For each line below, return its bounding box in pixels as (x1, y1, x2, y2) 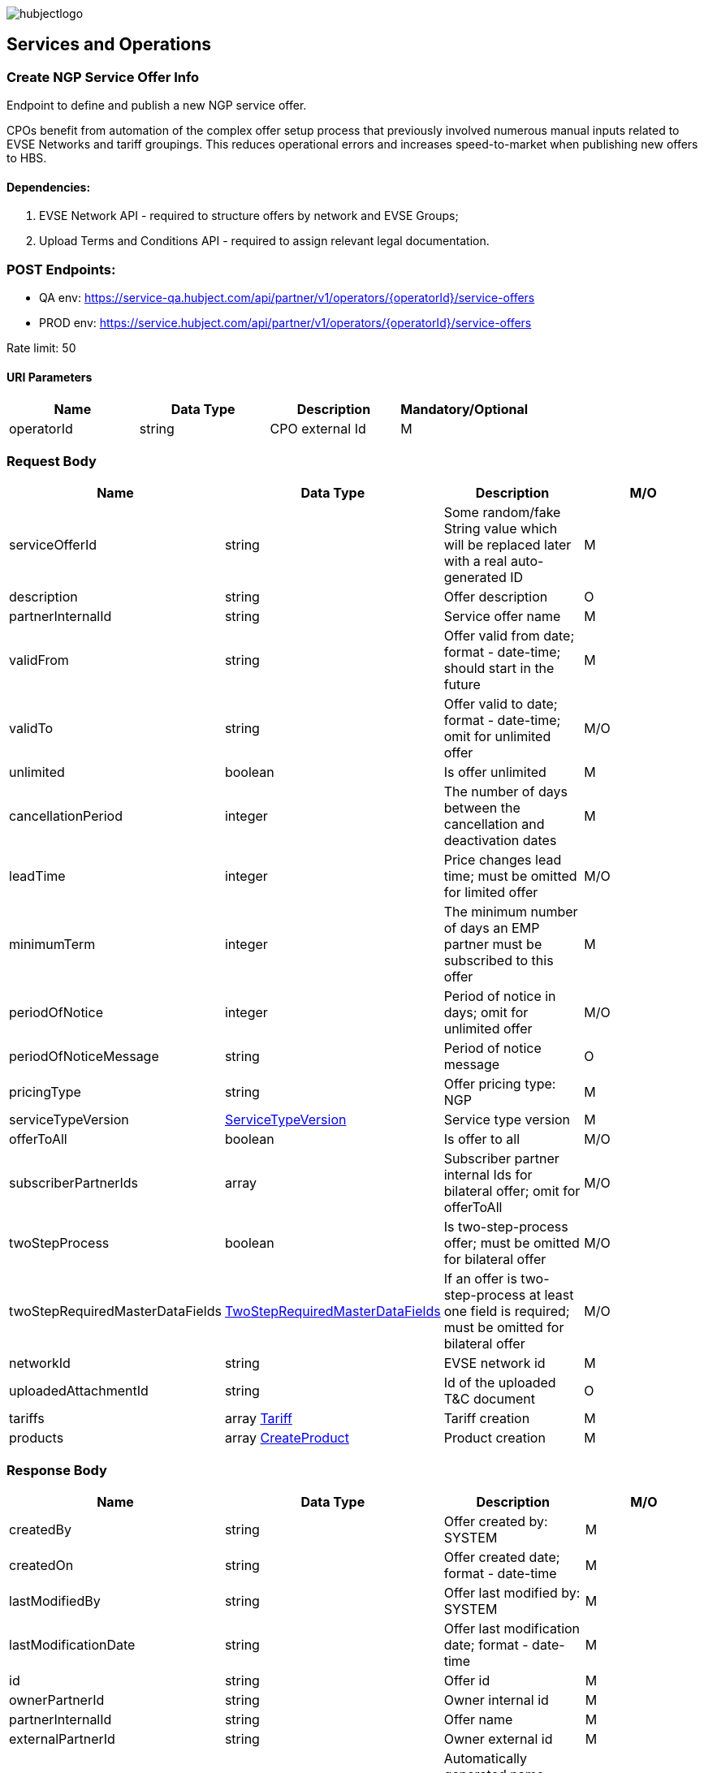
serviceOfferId (9, 537, 97, 554)
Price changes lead (443, 852, 562, 869)
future (443, 676, 481, 693)
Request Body (6, 452, 97, 469)
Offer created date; (443, 1548, 560, 1565)
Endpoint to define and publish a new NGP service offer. (6, 98, 307, 113)
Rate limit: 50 (6, 341, 76, 356)
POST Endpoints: (6, 261, 116, 278)
